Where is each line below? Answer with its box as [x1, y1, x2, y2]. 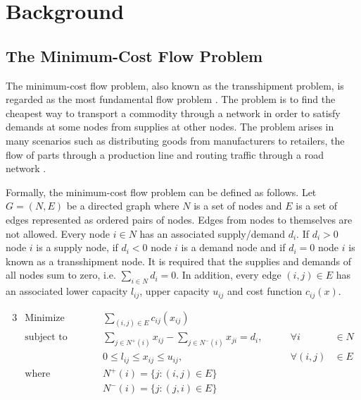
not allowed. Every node [6, 226, 110, 241]
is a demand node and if [181, 240, 286, 255]
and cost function [227, 284, 303, 298]
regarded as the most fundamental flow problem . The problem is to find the [6, 92, 336, 107]
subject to [25, 332, 68, 343]
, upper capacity [139, 284, 210, 298]
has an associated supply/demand [139, 226, 285, 241]
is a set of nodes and [194, 198, 282, 213]
